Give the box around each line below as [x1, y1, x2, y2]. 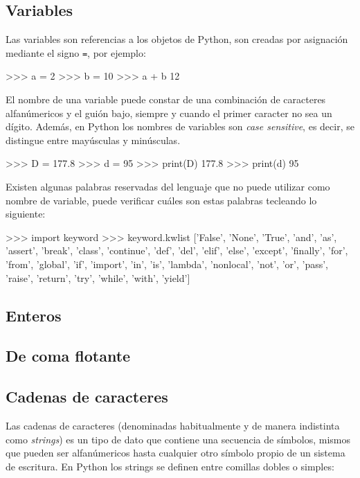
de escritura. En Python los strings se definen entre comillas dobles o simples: [6, 459, 334, 473]
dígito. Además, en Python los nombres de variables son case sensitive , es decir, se [6, 119, 354, 134]
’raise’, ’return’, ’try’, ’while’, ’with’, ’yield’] [6, 270, 190, 285]
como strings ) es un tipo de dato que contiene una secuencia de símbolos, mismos [6, 432, 350, 446]
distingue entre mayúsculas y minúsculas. [6, 132, 181, 147]
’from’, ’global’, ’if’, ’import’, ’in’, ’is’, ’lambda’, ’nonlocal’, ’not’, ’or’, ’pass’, [6, 256, 328, 271]
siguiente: [6, 206, 46, 221]
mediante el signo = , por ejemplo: [6, 45, 146, 60]
